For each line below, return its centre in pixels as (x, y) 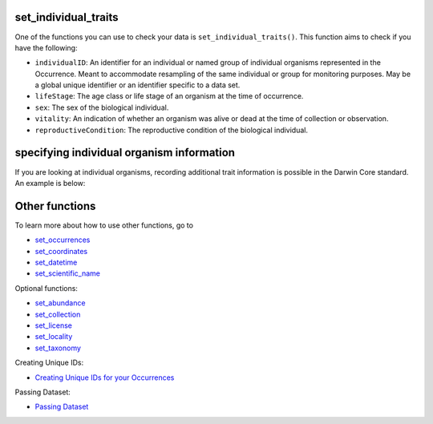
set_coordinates (61, 251)
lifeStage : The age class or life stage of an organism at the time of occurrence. (169, 96)
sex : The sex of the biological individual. (102, 107)
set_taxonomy (58, 348)
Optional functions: (46, 288)
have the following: (46, 47)
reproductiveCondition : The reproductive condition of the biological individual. (172, 130)
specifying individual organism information (125, 153)
